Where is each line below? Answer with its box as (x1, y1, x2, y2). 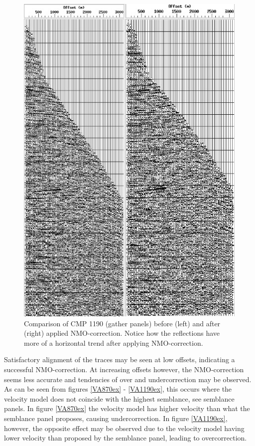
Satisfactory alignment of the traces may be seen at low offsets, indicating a (4, 354, 235, 365)
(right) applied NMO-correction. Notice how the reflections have (24, 328, 220, 338)
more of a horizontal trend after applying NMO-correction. (24, 337, 203, 348)
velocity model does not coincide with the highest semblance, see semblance (4, 393, 235, 404)
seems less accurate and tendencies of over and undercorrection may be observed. (4, 374, 252, 384)
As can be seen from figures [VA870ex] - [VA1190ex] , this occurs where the (4, 384, 232, 394)
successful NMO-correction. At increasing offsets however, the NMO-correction (4, 364, 244, 375)
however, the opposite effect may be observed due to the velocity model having (4, 423, 245, 433)
